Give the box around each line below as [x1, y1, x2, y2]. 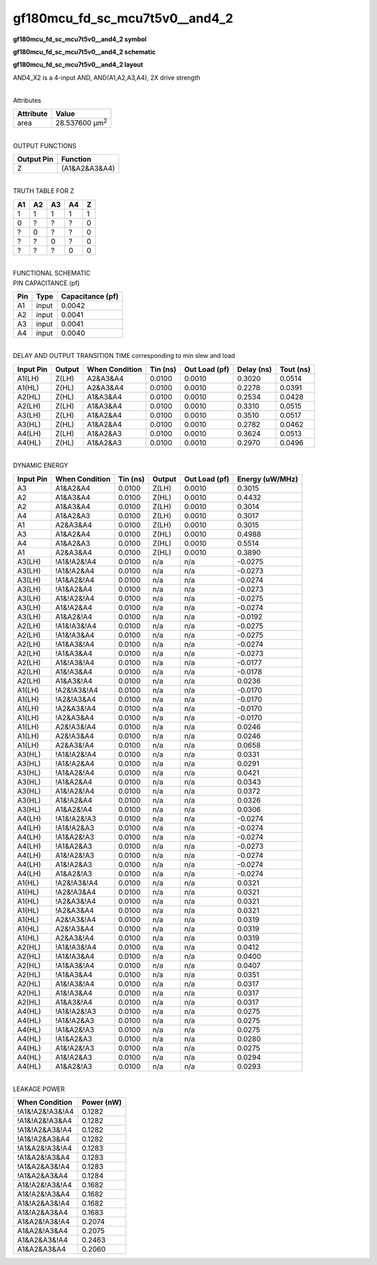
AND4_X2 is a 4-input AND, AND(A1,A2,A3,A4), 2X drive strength [13, 73, 200, 82]
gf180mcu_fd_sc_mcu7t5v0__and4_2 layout [13, 60, 143, 69]
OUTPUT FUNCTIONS [13, 141, 77, 150]
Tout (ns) [279, 364, 311, 374]
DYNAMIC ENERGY [13, 462, 68, 470]
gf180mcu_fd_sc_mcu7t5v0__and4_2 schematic [13, 48, 156, 56]
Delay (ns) [237, 364, 272, 374]
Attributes [13, 96, 42, 104]
